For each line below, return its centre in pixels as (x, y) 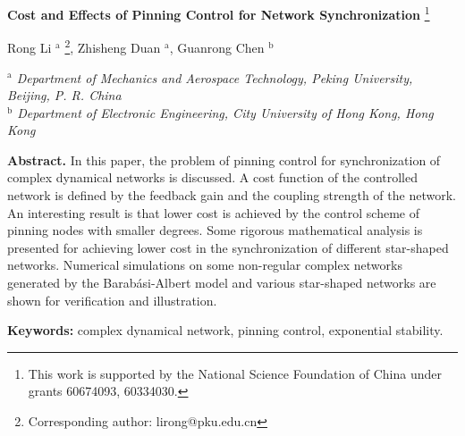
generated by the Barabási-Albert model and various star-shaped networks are (222, 283)
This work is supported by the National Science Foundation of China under (235, 373)
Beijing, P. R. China (64, 95)
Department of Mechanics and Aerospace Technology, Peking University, (215, 77)
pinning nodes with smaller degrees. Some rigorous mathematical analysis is (215, 230)
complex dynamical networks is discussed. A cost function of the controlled (213, 177)
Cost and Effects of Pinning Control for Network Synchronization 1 (219, 13)
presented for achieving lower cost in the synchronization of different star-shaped (228, 247)
